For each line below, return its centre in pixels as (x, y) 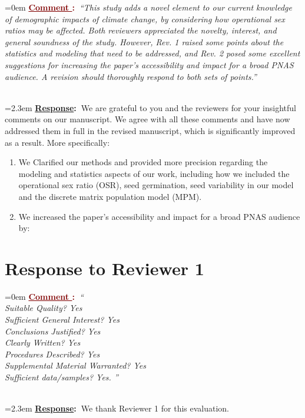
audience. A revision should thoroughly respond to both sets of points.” (131, 76)
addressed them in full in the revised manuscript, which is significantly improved (150, 130)
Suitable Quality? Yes (44, 308)
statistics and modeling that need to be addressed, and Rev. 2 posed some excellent (152, 53)
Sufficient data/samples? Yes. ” (62, 377)
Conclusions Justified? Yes (53, 331)
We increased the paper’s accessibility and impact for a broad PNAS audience (159, 216)
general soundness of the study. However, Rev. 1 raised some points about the (144, 41)
